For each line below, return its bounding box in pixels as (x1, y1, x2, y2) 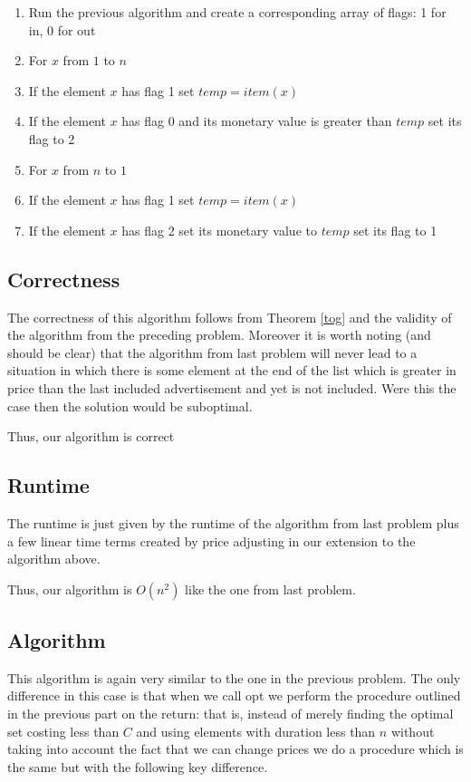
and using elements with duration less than (136, 721, 376, 740)
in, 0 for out (28, 20, 96, 39)
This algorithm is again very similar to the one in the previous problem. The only (7, 668, 461, 687)
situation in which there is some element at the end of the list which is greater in (7, 361, 457, 380)
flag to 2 (28, 129, 75, 148)
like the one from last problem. (185, 579, 356, 598)
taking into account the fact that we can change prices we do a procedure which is (7, 739, 464, 758)
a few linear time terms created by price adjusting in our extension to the (7, 531, 416, 550)
